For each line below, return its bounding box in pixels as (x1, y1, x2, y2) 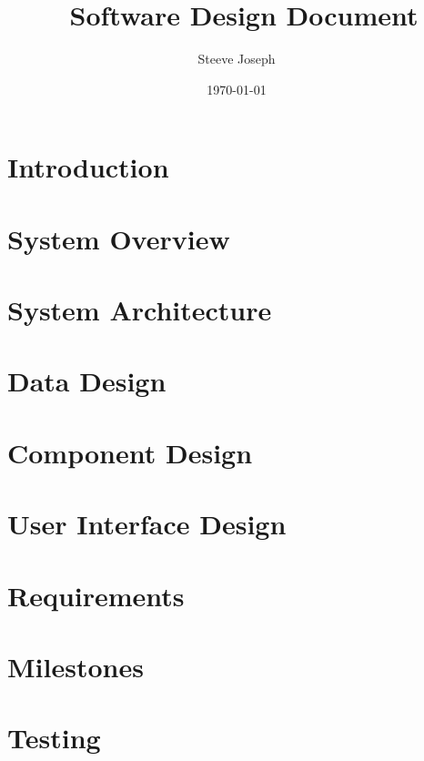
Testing (7, 719, 101, 756)
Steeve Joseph (197, 49, 276, 68)
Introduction (7, 148, 169, 186)
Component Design (7, 433, 253, 471)
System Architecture (7, 291, 272, 329)
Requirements (7, 576, 185, 614)
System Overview (7, 219, 230, 257)
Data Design (7, 362, 167, 400)
